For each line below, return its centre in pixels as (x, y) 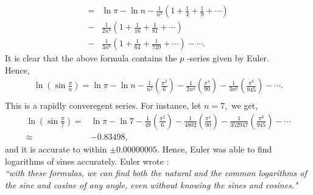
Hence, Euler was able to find (217, 149)
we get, (244, 105)
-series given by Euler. (228, 58)
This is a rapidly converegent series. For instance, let (103, 105)
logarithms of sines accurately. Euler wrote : (87, 161)
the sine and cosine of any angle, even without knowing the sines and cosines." (151, 184)
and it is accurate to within (56, 149)
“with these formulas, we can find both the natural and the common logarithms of (156, 173)
